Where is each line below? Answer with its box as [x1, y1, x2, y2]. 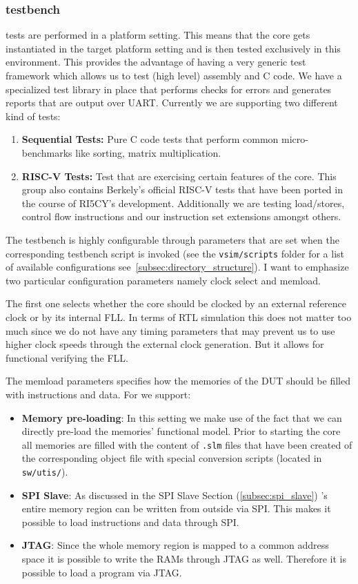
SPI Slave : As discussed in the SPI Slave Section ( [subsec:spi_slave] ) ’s [21, 487, 328, 502]
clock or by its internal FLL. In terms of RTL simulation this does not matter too [6, 309, 352, 324]
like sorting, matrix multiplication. [75, 145, 221, 159]
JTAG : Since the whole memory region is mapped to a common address [21, 538, 329, 552]
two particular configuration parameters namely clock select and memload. [6, 273, 321, 287]
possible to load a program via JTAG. [21, 565, 182, 579]
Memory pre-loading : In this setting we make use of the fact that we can [21, 410, 342, 425]
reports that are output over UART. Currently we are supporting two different [6, 95, 338, 110]
